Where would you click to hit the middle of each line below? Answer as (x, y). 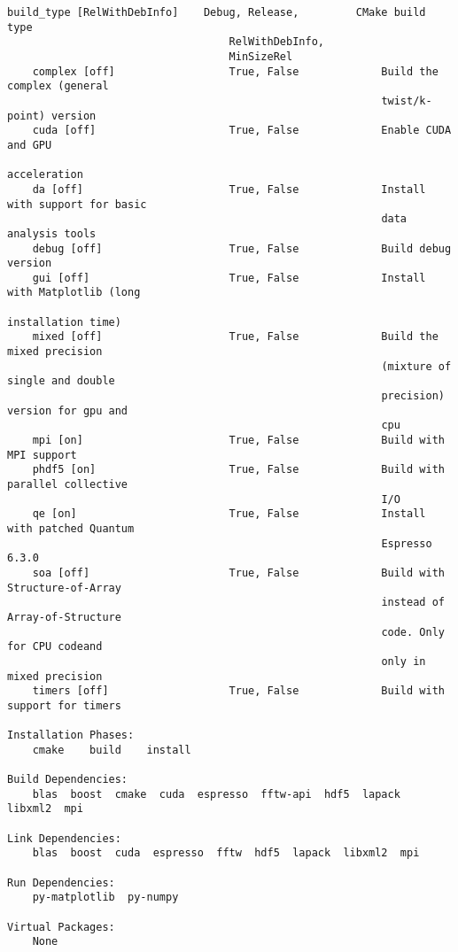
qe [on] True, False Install (229, 514)
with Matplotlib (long (74, 293)
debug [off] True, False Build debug (242, 248)
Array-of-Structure (64, 617)
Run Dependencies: (61, 882)
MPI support (42, 455)
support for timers (64, 705)
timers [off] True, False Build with (238, 691)
